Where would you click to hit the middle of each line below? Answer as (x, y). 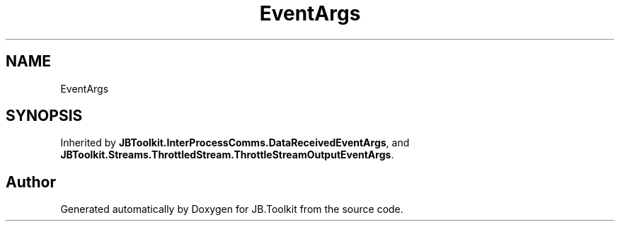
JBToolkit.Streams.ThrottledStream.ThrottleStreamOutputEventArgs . (227, 155)
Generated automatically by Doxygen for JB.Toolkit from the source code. (232, 209)
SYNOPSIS (44, 116)
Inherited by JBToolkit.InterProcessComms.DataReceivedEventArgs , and (235, 143)
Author (31, 182)
